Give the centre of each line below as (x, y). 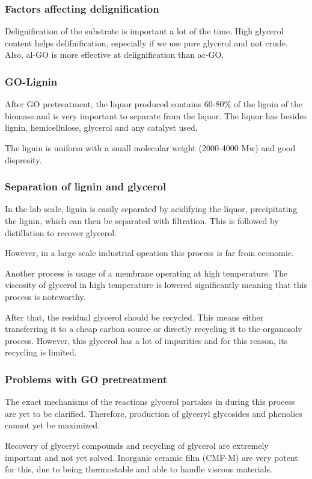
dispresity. (23, 159)
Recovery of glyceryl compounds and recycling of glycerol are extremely (137, 445)
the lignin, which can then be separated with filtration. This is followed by (142, 221)
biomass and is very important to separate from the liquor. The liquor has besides (156, 115)
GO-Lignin (31, 81)
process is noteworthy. (45, 296)
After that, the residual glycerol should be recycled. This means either (134, 317)
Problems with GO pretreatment (86, 379)
